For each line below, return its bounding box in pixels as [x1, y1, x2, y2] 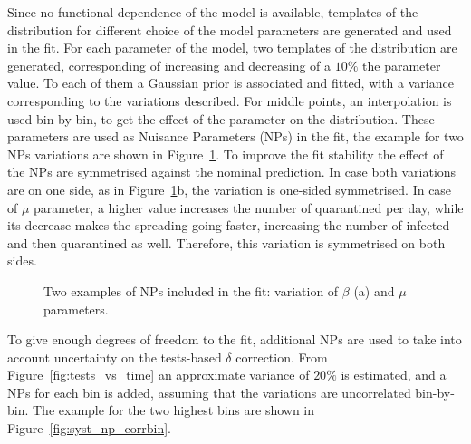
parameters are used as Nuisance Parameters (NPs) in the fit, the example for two [7, 127, 464, 146]
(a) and [353, 281, 395, 300]
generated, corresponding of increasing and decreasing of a [7, 55, 332, 74]
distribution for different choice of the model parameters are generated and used [7, 20, 452, 39]
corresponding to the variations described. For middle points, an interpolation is [7, 91, 452, 110]
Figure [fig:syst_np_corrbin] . [7, 419, 171, 438]
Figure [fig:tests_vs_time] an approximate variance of [7, 365, 310, 384]
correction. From [235, 347, 328, 366]
